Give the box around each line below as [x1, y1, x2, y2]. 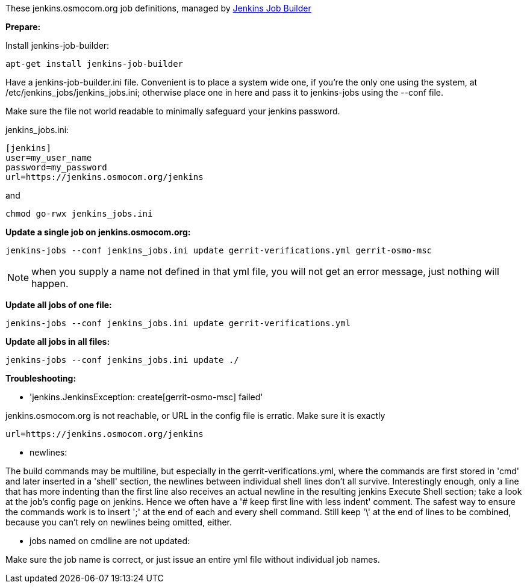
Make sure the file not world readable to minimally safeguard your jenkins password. [5, 106, 340, 116]
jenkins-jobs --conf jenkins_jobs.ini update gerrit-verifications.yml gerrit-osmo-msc [5, 246, 432, 255]
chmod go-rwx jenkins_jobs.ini [5, 209, 153, 218]
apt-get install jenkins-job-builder [5, 59, 184, 69]
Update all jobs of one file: [5, 300, 112, 310]
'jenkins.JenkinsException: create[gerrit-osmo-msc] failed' [30, 392, 263, 402]
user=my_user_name [5, 153, 92, 162]
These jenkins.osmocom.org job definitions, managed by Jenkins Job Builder [5, 3, 311, 13]
